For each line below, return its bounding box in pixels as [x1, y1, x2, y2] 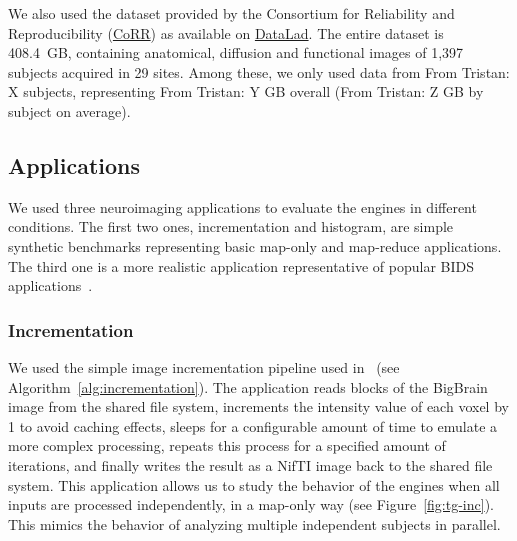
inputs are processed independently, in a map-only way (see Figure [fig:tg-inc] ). [8, 494, 494, 515]
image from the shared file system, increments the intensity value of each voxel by [8, 396, 509, 417]
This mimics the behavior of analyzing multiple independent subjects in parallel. [8, 513, 501, 534]
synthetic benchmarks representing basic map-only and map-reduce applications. [8, 235, 502, 256]
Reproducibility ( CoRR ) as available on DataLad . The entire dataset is [8, 22, 444, 43]
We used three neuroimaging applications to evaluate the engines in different [8, 196, 477, 217]
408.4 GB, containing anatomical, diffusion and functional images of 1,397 [8, 42, 464, 63]
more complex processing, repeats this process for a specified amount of [8, 435, 446, 456]
